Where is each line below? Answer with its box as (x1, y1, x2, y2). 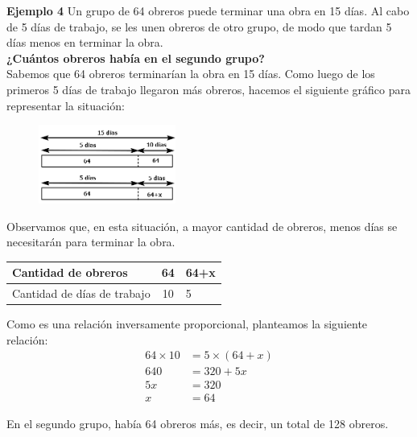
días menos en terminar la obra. (6, 34, 163, 51)
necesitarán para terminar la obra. (6, 233, 175, 250)
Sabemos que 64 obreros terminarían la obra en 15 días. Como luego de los (6, 65, 375, 82)
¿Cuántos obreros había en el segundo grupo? (6, 49, 265, 66)
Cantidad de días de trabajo (12, 285, 151, 302)
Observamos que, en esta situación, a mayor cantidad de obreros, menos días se (6, 217, 398, 234)
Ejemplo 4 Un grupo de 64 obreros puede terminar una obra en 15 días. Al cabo (6, 2, 410, 19)
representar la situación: (6, 97, 125, 113)
